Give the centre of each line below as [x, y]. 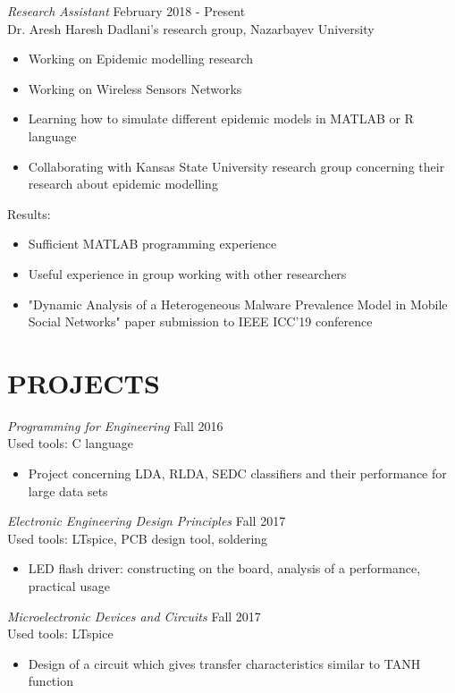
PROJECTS [84, 382]
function [51, 681]
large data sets [68, 490]
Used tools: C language [70, 443]
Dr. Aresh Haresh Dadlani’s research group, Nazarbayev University [191, 28]
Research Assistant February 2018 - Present [126, 11]
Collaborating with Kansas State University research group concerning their [236, 166]
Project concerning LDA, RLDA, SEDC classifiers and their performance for [237, 473]
